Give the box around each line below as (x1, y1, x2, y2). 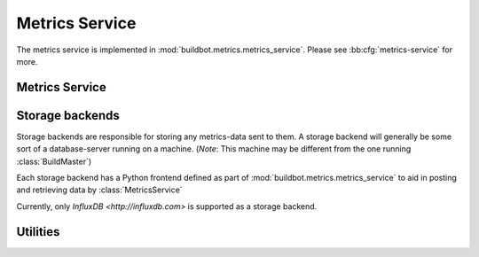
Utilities (16, 224, 60, 239)
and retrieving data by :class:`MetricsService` (16, 184, 183, 195)
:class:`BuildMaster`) (16, 156, 92, 167)
